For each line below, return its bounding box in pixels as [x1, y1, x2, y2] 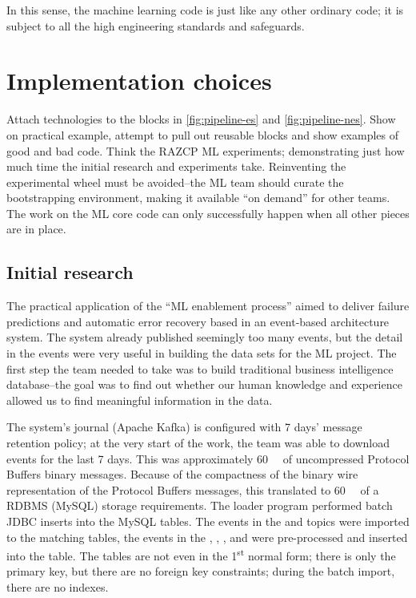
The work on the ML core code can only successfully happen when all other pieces [6, 204, 410, 221]
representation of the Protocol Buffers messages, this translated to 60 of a [6, 481, 379, 498]
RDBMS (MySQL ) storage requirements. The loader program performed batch [6, 497, 393, 514]
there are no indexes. [6, 579, 109, 596]
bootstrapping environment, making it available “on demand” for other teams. [6, 189, 390, 206]
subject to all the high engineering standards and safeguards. [6, 17, 305, 34]
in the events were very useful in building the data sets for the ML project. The [6, 345, 397, 362]
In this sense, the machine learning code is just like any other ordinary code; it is [6, 2, 404, 18]
